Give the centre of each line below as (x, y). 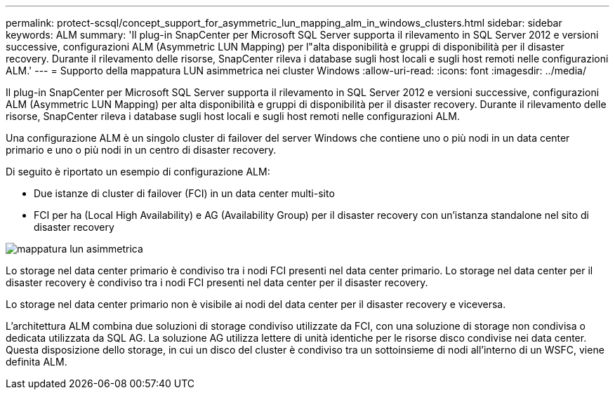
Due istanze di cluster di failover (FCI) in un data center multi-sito (184, 193)
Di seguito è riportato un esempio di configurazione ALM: (138, 172)
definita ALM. (37, 362)
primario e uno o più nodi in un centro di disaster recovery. (141, 150)
